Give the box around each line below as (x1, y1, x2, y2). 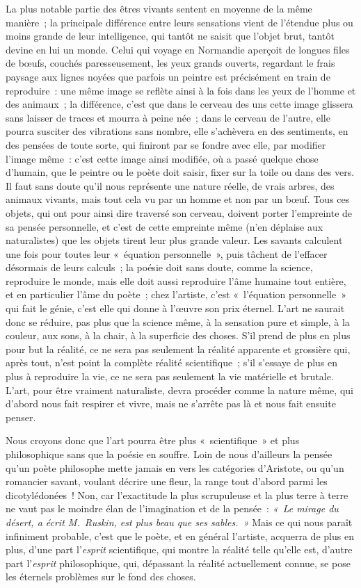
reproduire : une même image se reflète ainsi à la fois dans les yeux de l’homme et (6, 83, 356, 97)
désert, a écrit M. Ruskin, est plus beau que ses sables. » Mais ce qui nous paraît (6, 514, 353, 529)
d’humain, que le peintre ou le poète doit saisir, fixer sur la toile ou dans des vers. (6, 165, 355, 179)
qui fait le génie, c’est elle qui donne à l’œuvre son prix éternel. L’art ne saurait (6, 301, 345, 316)
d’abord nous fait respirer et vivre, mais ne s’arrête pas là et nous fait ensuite (6, 396, 336, 411)
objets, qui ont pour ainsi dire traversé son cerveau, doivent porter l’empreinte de (6, 205, 353, 220)
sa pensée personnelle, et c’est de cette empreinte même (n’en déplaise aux (6, 219, 323, 234)
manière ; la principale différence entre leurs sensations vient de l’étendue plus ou (6, 15, 353, 29)
